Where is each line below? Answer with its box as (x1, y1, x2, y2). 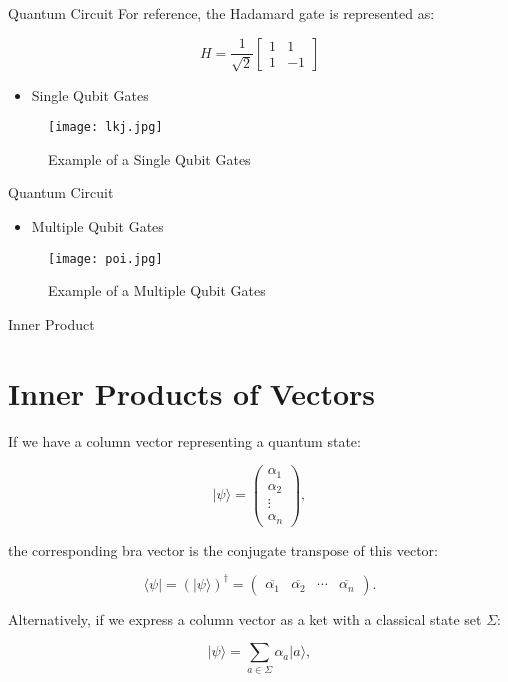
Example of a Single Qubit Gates (48, 148, 251, 169)
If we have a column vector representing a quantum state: (8, 430, 361, 451)
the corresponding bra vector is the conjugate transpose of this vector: (8, 539, 438, 560)
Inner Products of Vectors (8, 372, 376, 413)
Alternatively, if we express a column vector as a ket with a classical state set (8, 608, 482, 629)
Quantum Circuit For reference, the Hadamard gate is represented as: (8, 3, 435, 23)
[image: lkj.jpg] (48, 120, 163, 135)
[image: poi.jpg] (48, 251, 163, 266)
